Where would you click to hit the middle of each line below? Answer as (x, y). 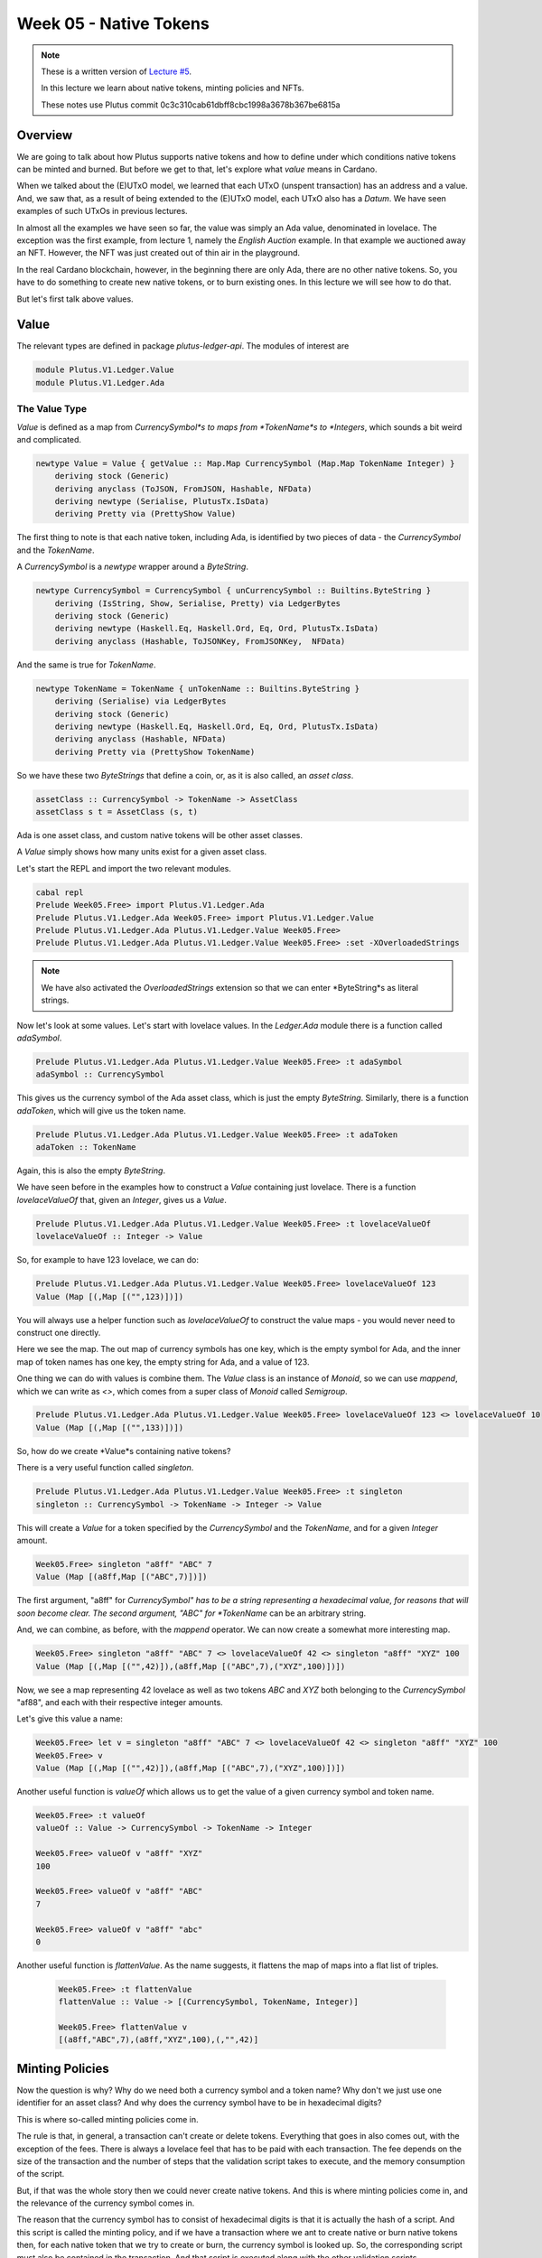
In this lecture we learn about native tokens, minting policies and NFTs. (173, 88)
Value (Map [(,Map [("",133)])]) (110, 1428)
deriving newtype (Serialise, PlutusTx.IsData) (162, 502)
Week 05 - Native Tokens (113, 23)
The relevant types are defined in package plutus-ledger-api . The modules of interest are (183, 346)
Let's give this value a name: (70, 1719)
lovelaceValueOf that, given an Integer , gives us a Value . (122, 1199)
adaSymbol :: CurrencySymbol (100, 1074)
